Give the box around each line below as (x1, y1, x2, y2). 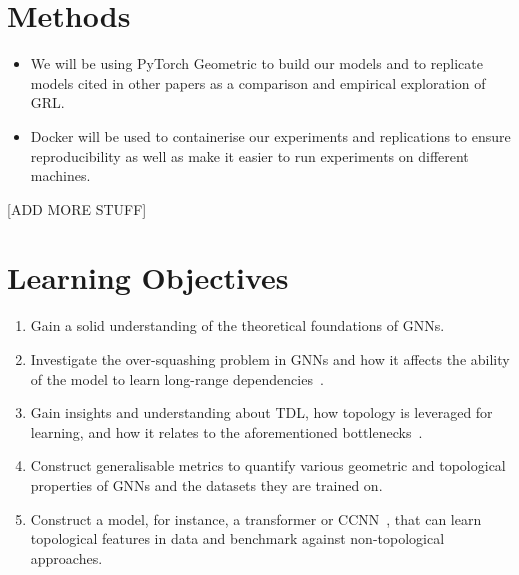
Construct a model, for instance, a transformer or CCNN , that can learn (30, 508, 482, 529)
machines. (30, 165, 91, 186)
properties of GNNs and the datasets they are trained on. (30, 474, 383, 495)
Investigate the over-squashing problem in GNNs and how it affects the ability (30, 349, 510, 369)
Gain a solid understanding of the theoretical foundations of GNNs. (30, 315, 445, 336)
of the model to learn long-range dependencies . (30, 368, 324, 389)
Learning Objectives (7, 257, 289, 298)
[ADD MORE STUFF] (7, 198, 147, 219)
